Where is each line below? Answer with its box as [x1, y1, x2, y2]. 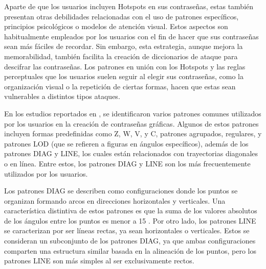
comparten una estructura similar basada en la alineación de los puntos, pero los [4, 245, 256, 256]
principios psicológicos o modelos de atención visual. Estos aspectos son [4, 21, 228, 32]
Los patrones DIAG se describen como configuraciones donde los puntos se [4, 185, 238, 196]
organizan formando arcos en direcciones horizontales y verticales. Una [4, 195, 226, 206]
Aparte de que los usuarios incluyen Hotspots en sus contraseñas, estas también [4, 1, 254, 11]
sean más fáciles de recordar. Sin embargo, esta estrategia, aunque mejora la [4, 41, 243, 52]
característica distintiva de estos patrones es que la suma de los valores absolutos [4, 205, 257, 216]
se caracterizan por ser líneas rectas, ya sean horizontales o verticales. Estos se [4, 225, 250, 236]
